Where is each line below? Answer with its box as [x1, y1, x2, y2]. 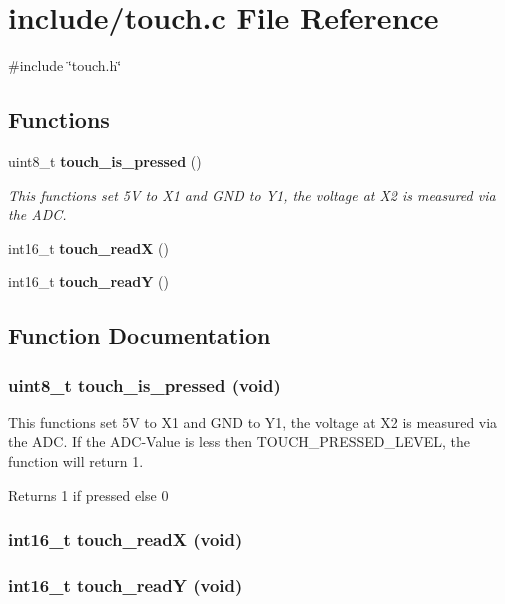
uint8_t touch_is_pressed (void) [8, 372, 281, 397]
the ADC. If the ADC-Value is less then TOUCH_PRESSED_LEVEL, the [8, 431, 471, 452]
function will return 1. [8, 451, 144, 472]
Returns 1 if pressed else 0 [8, 484, 169, 505]
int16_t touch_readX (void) [8, 527, 243, 552]
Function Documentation [8, 320, 271, 351]
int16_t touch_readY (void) [8, 573, 243, 598]
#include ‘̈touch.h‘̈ [8, 55, 122, 76]
